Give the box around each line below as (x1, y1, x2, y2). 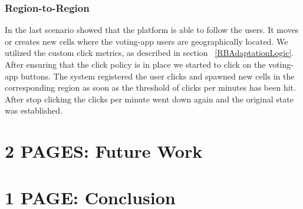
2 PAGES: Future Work (5, 139, 203, 163)
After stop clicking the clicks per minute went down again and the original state (5, 92, 294, 105)
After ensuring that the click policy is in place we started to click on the (5, 58, 266, 70)
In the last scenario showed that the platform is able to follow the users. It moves (5, 24, 299, 36)
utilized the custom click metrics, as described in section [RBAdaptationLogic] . (5, 47, 294, 59)
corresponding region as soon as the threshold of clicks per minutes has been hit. (5, 81, 296, 94)
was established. (5, 104, 62, 117)
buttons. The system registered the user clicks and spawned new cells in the (21, 69, 295, 82)
